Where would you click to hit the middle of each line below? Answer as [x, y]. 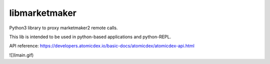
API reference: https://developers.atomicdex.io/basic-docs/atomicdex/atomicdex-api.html [102, 46]
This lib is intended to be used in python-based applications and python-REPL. [90, 37]
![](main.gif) [21, 55]
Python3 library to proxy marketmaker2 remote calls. [63, 28]
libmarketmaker [43, 13]
